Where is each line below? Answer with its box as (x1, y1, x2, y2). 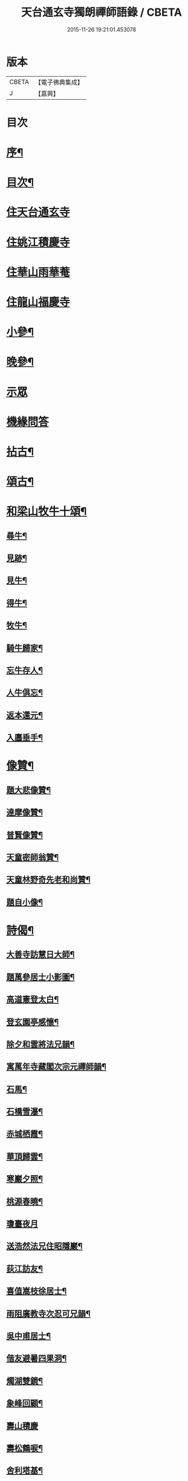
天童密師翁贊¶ (6, 852, 59, 862)
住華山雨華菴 (6, 265, 71, 279)
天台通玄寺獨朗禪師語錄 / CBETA (21, 5, 183, 19)
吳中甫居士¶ (6, 1330, 51, 1341)
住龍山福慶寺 (6, 296, 71, 309)
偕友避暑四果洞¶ (6, 1353, 67, 1364)
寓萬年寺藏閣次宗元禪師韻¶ (6, 1061, 107, 1072)
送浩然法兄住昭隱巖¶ (6, 1241, 83, 1251)
